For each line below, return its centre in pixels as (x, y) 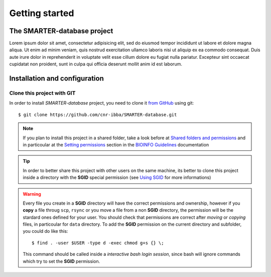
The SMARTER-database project (61, 31)
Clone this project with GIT (42, 93)
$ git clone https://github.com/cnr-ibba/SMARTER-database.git (98, 115)
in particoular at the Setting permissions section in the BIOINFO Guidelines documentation (116, 145)
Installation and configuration (56, 79)
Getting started (42, 13)
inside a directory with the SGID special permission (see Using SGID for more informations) (117, 177)
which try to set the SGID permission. (61, 261)
